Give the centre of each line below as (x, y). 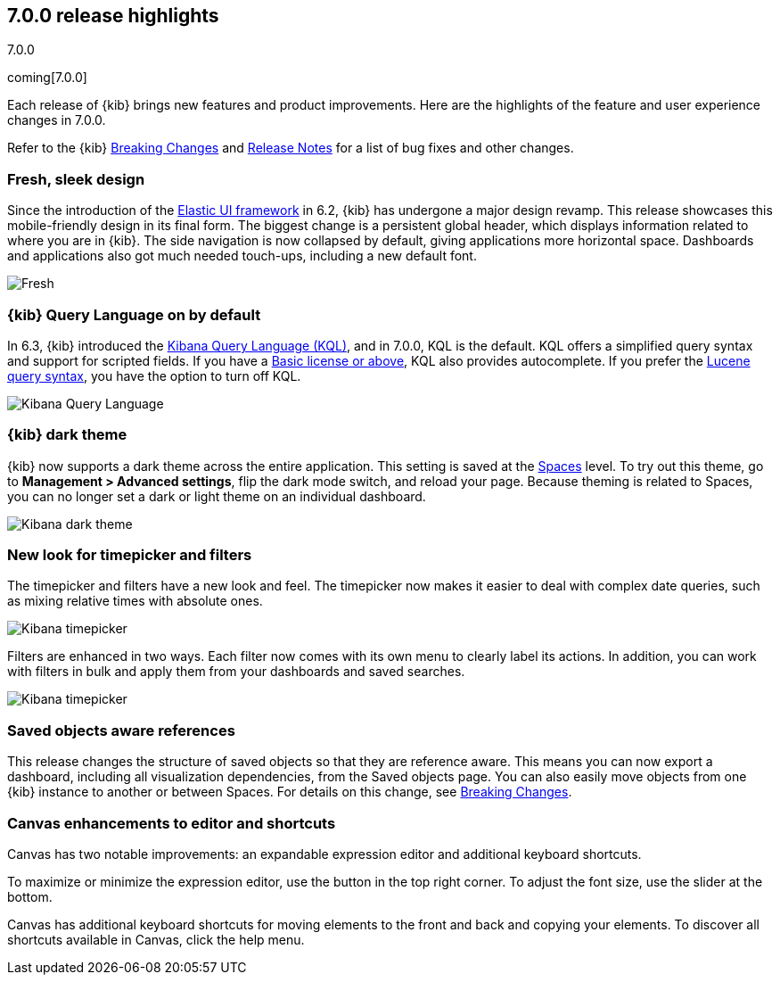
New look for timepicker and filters (130, 555)
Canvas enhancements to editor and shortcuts (172, 823)
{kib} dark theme (67, 435)
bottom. (30, 896)
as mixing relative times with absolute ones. (135, 601)
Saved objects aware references (121, 730)
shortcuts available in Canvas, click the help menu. (156, 939)
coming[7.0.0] (47, 78)
